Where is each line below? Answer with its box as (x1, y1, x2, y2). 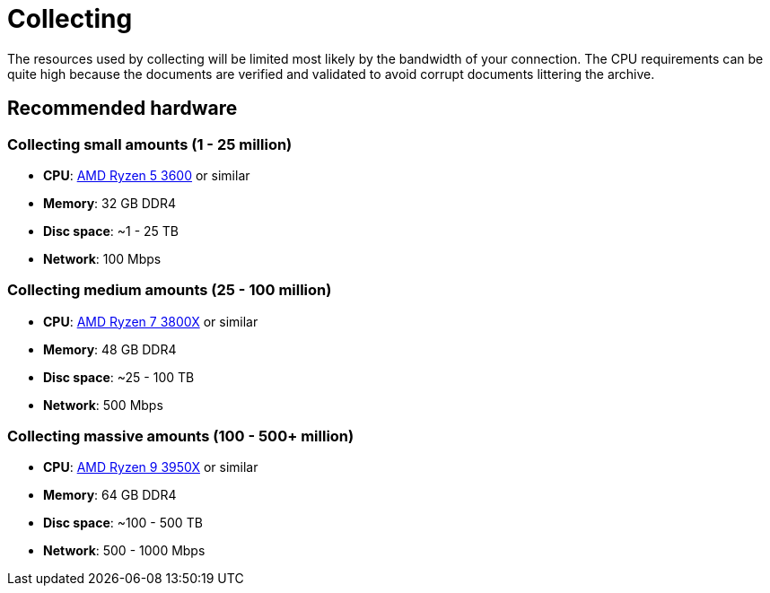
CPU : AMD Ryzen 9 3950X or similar (43, 459, 258, 475)
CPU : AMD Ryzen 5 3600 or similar (43, 167, 250, 183)
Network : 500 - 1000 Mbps (43, 543, 206, 559)
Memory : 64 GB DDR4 (43, 487, 177, 503)
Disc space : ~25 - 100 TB (43, 369, 195, 385)
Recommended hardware (7, 97, 238, 120)
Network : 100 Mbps (43, 250, 162, 266)
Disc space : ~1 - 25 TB (43, 222, 179, 239)
